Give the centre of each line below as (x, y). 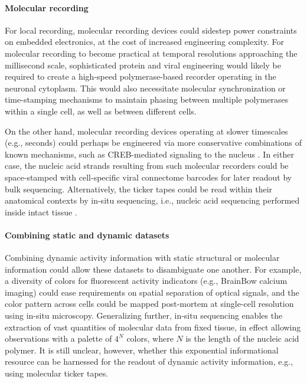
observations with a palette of (58, 338)
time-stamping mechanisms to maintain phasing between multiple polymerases (147, 99)
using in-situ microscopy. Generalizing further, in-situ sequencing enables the (144, 315)
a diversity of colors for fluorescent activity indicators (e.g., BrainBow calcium (146, 281)
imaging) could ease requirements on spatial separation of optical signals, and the (152, 292)
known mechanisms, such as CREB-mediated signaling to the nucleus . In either (149, 154)
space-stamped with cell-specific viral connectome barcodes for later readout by (148, 177)
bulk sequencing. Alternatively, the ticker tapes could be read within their (139, 189)
